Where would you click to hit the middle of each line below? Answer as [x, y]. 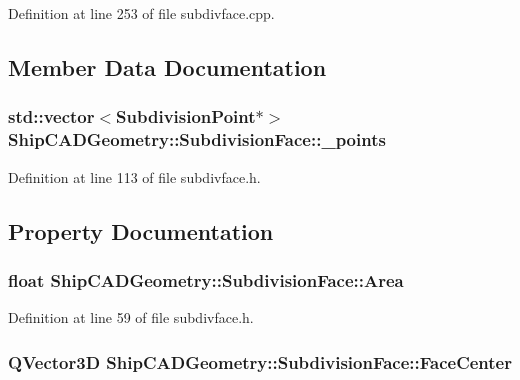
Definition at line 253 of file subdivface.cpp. [141, 13]
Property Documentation [141, 230]
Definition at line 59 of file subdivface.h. [131, 317]
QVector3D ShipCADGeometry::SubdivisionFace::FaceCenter [260, 361]
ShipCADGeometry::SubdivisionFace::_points [197, 139]
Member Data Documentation [167, 66]
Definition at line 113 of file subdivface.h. [134, 176]
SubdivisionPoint [186, 116]
